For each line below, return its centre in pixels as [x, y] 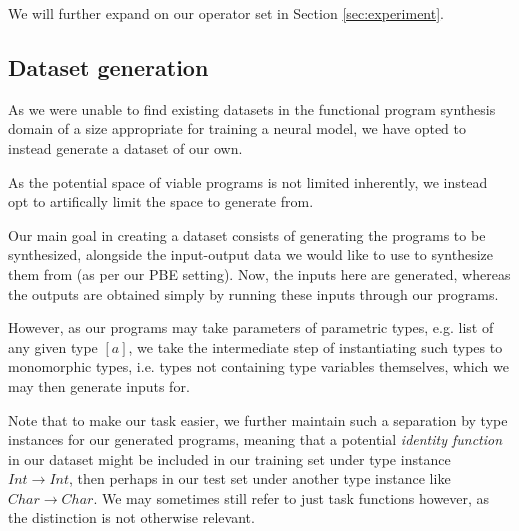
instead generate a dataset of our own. [125, 147]
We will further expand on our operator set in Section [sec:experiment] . [226, 13]
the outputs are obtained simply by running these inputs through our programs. [253, 293]
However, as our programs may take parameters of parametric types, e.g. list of [251, 327]
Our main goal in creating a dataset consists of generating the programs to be [247, 234]
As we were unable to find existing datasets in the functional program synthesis [252, 108]
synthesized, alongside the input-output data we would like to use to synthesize [251, 254]
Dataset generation [108, 66]
